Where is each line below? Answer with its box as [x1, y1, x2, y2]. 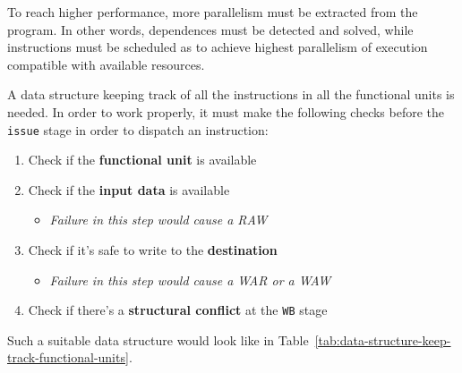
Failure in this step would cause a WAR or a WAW [49, 270, 331, 289]
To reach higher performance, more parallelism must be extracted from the [7, 3, 418, 21]
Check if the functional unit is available [28, 150, 257, 169]
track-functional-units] [7, 348, 129, 367]
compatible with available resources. [7, 55, 205, 73]
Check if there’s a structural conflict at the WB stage [28, 301, 328, 319]
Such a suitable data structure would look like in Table [7, 330, 309, 349]
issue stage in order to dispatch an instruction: [7, 120, 269, 139]
